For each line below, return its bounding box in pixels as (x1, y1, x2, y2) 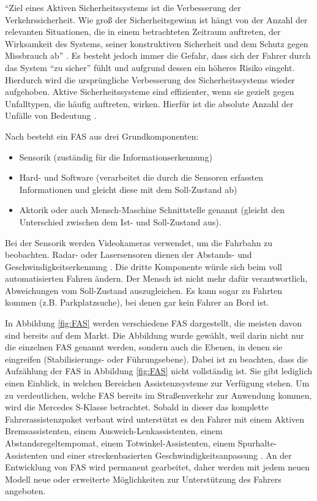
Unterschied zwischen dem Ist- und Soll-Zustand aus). (19, 215, 222, 228)
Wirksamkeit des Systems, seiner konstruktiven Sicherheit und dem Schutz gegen (5, 37, 308, 50)
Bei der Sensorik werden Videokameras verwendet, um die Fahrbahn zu (5, 236, 273, 249)
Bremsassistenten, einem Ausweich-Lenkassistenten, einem (5, 424, 223, 437)
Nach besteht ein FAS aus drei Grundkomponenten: (5, 129, 199, 142)
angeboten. (5, 484, 46, 497)
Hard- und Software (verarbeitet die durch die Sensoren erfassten (19, 171, 264, 184)
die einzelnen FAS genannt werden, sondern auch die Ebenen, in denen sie (5, 341, 283, 353)
